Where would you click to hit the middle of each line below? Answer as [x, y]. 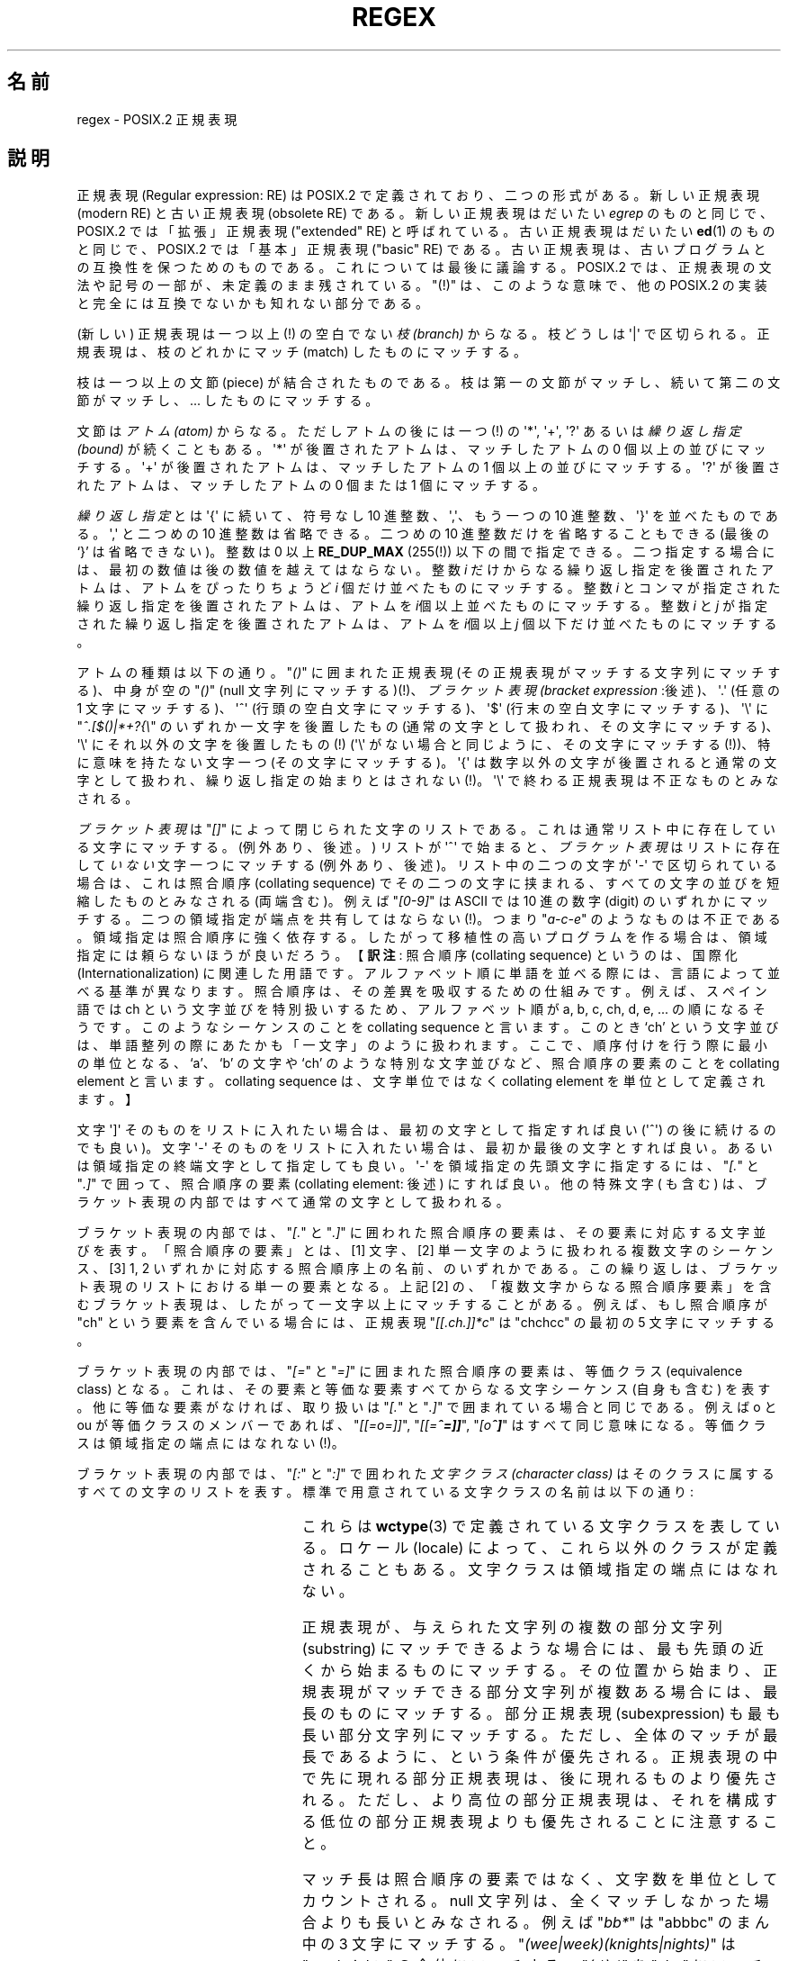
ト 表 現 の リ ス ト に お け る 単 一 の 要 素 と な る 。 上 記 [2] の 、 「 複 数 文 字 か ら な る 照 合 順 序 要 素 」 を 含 [424, 1287]
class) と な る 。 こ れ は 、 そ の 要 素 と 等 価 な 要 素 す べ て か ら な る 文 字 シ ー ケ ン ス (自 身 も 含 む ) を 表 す [424, 1389]
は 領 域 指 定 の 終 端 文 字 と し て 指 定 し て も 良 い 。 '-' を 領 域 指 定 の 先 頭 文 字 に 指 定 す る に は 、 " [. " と [418, 1166]
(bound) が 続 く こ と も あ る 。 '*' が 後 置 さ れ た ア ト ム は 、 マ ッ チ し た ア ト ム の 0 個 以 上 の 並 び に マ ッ [421, 449]
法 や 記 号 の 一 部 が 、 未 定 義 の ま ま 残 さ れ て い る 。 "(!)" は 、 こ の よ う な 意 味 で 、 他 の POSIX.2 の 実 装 [422, 285]
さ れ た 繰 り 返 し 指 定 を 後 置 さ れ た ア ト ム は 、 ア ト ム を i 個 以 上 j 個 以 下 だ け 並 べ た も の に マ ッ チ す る [427, 624]
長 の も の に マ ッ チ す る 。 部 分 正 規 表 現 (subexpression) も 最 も [541, 1714]
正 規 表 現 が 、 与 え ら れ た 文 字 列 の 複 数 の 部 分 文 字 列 [512, 1627]
